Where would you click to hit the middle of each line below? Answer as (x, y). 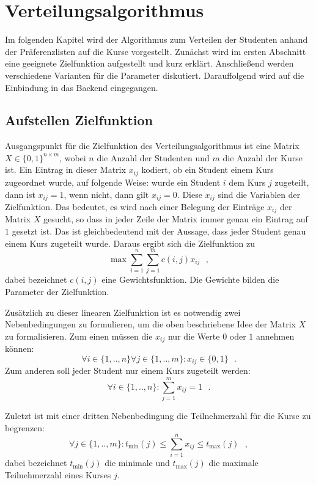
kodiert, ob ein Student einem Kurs (208, 170)
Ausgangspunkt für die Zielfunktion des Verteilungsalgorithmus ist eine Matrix (152, 146)
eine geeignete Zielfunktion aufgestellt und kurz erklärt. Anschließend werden (149, 63)
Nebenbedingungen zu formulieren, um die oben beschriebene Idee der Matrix (150, 324)
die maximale (233, 463)
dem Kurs (247, 182)
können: (20, 348)
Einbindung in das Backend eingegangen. (82, 87)
